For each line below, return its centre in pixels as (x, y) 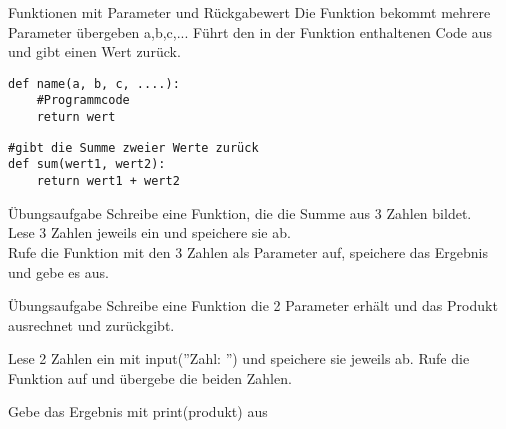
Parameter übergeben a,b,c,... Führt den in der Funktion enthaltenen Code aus (250, 31)
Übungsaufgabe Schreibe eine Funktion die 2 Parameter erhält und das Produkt (253, 305)
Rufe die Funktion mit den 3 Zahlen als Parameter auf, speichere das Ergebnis (248, 251)
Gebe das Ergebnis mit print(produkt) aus (138, 411)
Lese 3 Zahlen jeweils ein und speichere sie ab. (149, 232)
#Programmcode (83, 100)
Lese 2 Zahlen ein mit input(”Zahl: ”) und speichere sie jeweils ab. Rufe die (239, 358)
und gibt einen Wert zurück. (94, 51)
